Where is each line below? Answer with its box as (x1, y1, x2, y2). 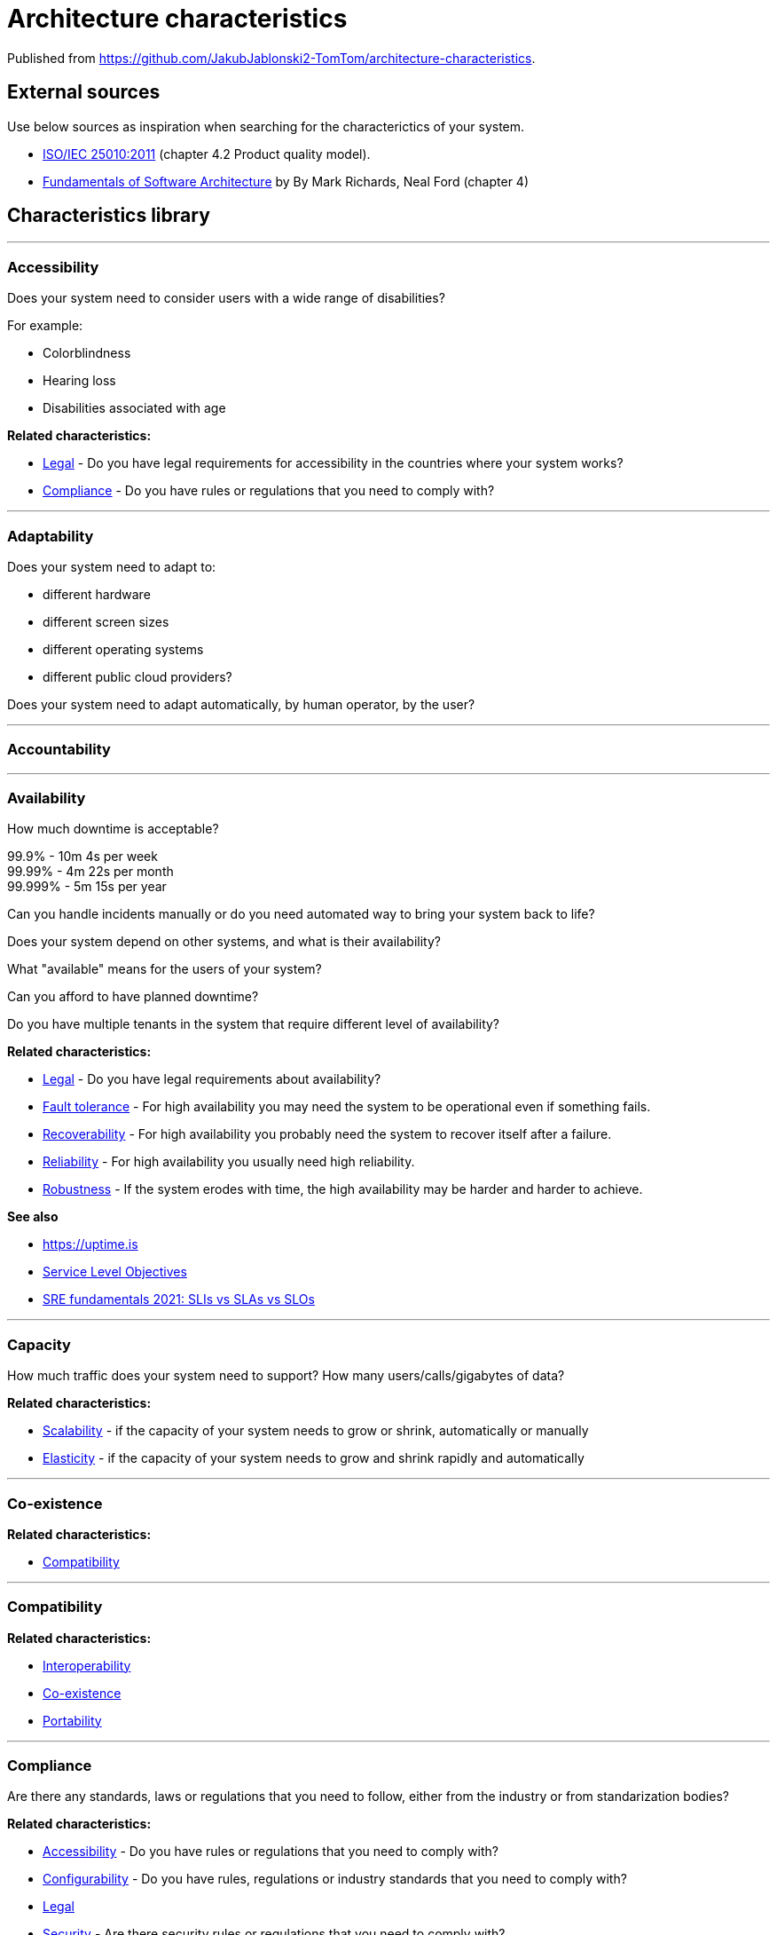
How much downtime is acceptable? (7, 821, 219, 837)
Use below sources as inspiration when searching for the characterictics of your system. (7, 118, 525, 134)
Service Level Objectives (43, 1264, 187, 1280)
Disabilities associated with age (43, 400, 226, 416)
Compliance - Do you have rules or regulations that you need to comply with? (43, 483, 495, 499)
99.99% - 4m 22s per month (7, 864, 174, 880)
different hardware (43, 586, 151, 602)
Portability (43, 1712, 102, 1728)
